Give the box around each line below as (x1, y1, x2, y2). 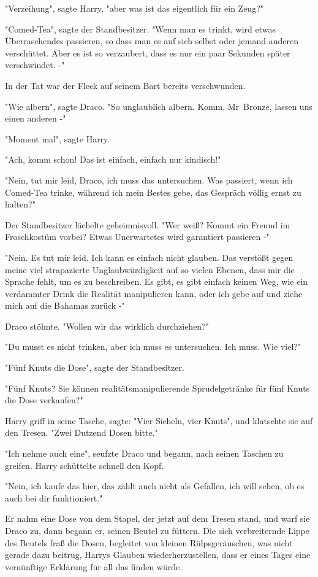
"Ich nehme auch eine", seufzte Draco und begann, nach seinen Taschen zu (5, 447, 284, 460)
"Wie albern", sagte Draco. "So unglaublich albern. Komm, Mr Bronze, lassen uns (5, 99, 312, 112)
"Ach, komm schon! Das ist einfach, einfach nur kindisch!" (5, 153, 221, 166)
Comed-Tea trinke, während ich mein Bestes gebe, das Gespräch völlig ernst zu (5, 185, 301, 198)
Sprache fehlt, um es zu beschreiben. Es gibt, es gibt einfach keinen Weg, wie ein (5, 275, 308, 288)
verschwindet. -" (5, 58, 65, 71)
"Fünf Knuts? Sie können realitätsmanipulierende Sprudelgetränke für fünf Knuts (5, 381, 310, 394)
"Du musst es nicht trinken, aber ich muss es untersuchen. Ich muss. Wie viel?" (5, 340, 301, 353)
